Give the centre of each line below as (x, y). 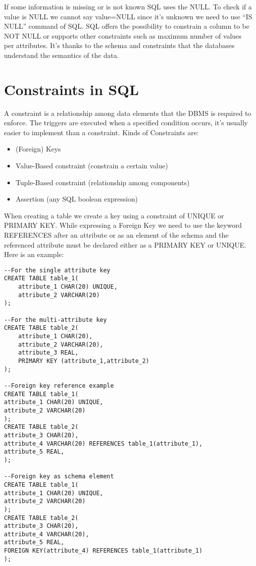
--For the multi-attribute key (55, 320)
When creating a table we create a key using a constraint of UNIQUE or (114, 215)
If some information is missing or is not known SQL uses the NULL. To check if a (128, 6)
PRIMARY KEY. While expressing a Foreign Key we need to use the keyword (123, 225)
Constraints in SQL (72, 89)
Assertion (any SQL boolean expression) (77, 199)
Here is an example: (34, 254)
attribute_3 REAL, (48, 353)
